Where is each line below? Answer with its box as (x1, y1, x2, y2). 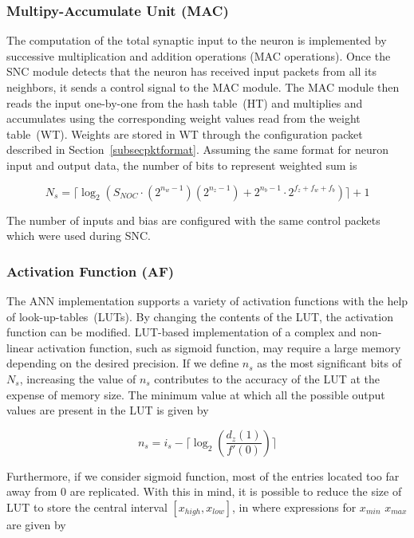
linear (6, 339, 34, 355)
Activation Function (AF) (6, 261, 175, 281)
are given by (6, 516, 66, 532)
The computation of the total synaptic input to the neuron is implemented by (6, 32, 387, 49)
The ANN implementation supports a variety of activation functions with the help (6, 292, 408, 308)
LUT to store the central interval (6, 498, 168, 515)
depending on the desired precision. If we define (6, 355, 239, 371)
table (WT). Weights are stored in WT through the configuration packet (6, 125, 363, 142)
